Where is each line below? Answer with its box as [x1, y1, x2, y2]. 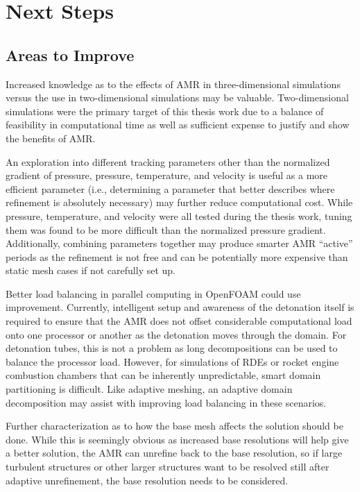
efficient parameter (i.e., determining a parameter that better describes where [6, 181, 335, 196]
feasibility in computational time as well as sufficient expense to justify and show [6, 117, 350, 132]
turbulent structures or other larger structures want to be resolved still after [6, 459, 329, 474]
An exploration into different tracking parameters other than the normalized [6, 154, 330, 169]
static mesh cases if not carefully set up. [6, 263, 175, 278]
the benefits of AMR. [6, 130, 96, 145]
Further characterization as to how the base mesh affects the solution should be [6, 418, 343, 433]
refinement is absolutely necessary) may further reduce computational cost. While [6, 195, 353, 210]
